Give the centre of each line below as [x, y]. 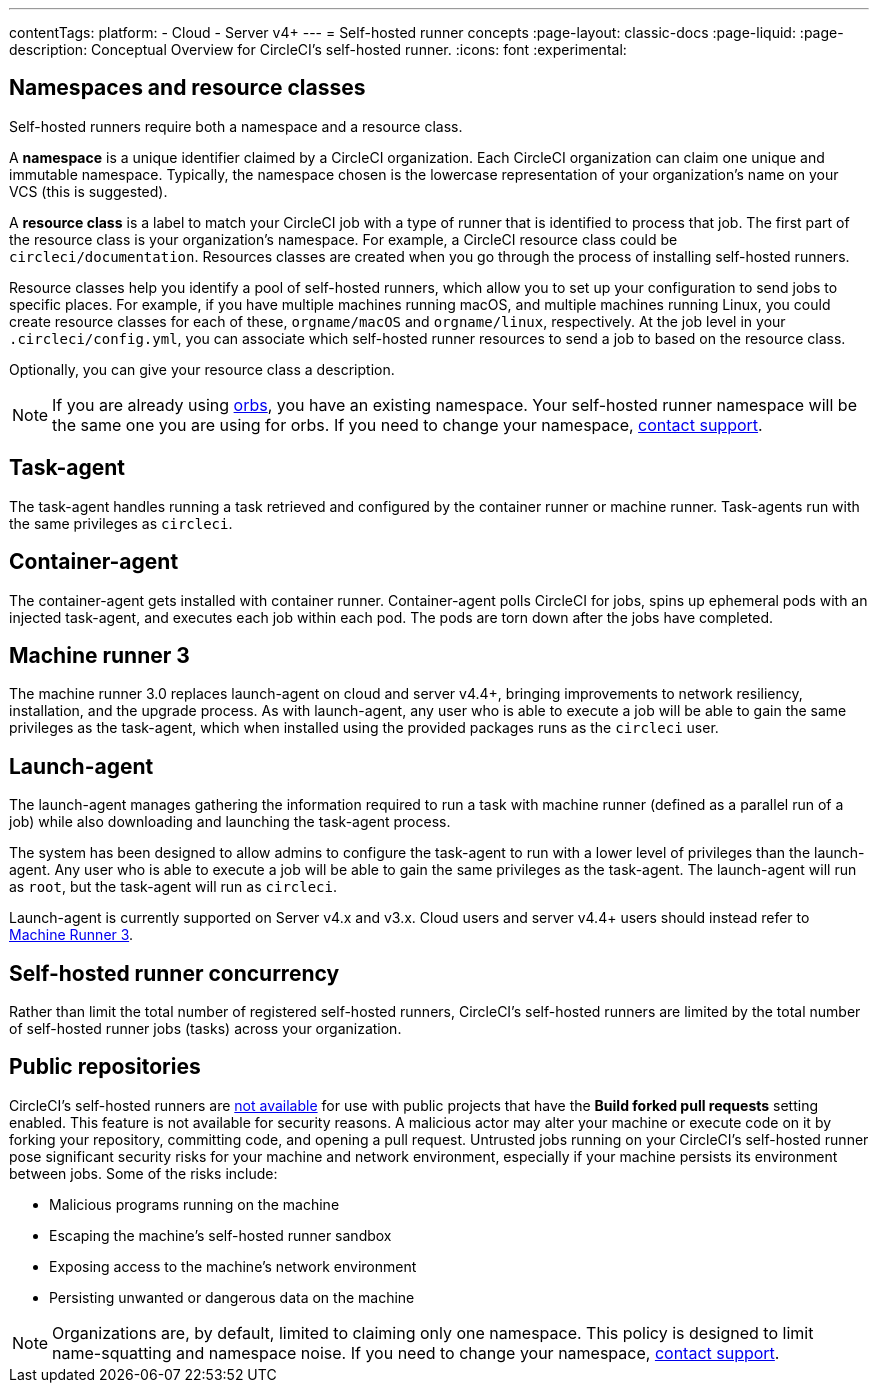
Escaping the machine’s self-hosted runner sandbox [220, 1235]
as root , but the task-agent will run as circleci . [173, 887]
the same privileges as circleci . [121, 523]
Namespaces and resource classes [187, 88]
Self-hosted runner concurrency [174, 973]
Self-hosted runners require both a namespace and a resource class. [236, 126]
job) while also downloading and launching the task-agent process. [230, 822]
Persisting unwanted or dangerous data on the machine [232, 1297]
